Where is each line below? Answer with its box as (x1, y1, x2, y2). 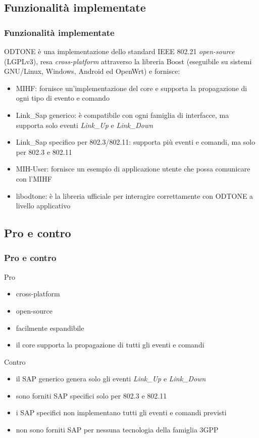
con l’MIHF (16, 173, 52, 184)
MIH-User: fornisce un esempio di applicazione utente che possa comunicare (16, 163, 250, 174)
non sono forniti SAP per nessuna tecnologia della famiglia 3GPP (16, 424, 219, 435)
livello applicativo (16, 200, 71, 211)
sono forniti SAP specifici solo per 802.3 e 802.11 (16, 390, 167, 401)
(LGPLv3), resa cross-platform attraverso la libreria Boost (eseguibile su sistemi (4, 56, 252, 66)
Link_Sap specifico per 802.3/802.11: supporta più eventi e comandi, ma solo (16, 137, 255, 147)
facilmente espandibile (16, 322, 84, 333)
